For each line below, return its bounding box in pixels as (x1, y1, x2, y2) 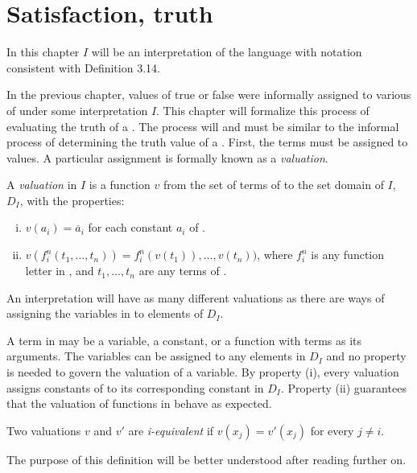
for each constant (88, 219, 173, 236)
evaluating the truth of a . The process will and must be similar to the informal (6, 117, 399, 134)
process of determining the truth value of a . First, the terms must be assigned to (6, 134, 408, 150)
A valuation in (6, 176, 77, 193)
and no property (326, 348, 407, 364)
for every (310, 422, 354, 438)
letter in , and (25, 262, 94, 279)
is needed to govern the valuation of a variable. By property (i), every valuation (6, 364, 399, 380)
